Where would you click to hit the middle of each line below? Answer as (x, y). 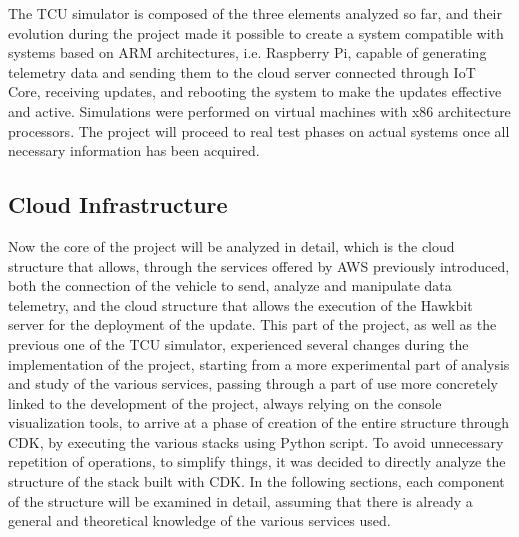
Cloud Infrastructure (118, 204)
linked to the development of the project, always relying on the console (225, 402)
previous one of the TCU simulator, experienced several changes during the (238, 343)
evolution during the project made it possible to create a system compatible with (256, 32)
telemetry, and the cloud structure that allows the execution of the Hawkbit (240, 304)
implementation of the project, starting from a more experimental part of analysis (259, 363)
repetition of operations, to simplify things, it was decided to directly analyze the (257, 461)
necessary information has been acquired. (134, 150)
